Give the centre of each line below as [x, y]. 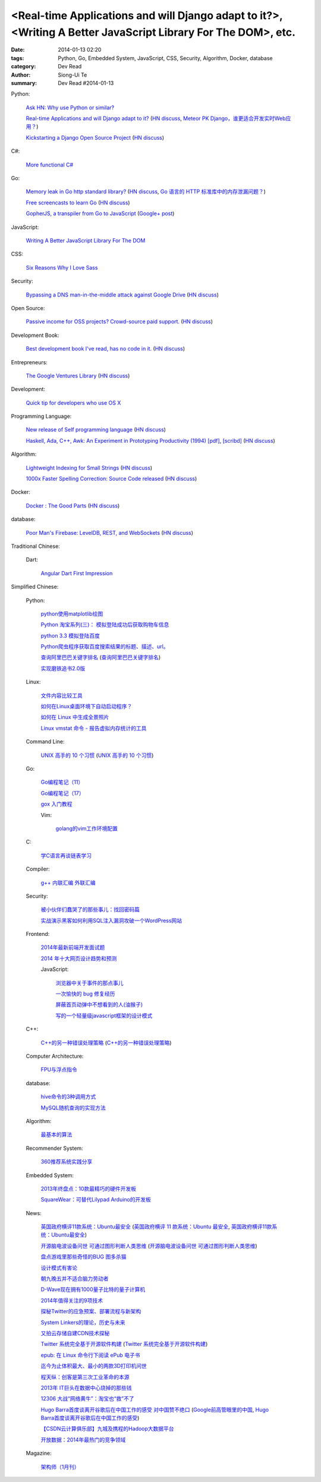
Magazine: [39, 1453]
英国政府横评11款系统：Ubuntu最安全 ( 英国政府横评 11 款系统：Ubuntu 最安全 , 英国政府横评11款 [156, 1226]
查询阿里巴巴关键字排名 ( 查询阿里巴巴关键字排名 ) [101, 657]
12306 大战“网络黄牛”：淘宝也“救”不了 [87, 1399]
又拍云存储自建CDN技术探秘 [75, 1333]
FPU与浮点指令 [59, 1070]
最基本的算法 [56, 1134]
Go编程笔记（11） [62, 782]
